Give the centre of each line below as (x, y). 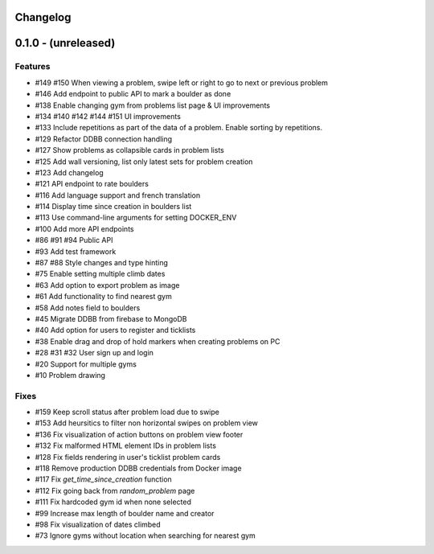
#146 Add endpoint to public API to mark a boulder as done (133, 94)
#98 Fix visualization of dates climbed (98, 524)
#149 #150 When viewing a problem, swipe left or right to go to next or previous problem (182, 82)
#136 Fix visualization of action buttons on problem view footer (139, 434)
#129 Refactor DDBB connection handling (104, 139)
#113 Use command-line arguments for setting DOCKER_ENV (136, 218)
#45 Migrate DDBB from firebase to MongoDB (111, 318)
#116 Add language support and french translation (118, 195)
